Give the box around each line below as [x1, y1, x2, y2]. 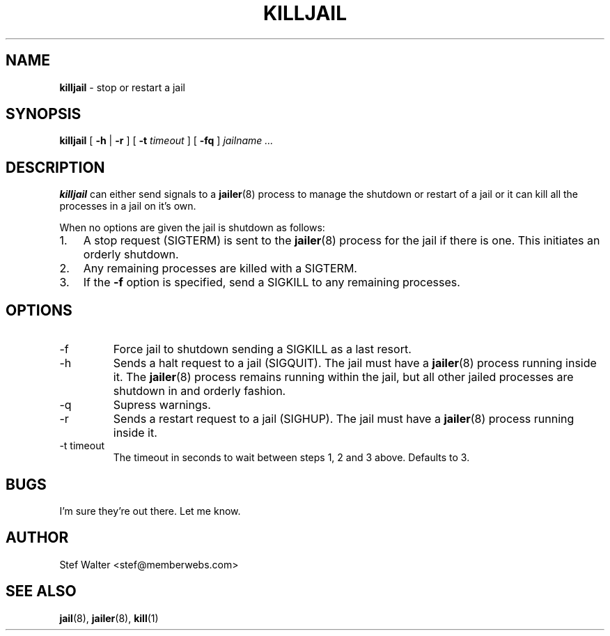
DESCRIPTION [6, 158, 105, 176]
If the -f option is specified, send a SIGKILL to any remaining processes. [83, 275, 460, 290]
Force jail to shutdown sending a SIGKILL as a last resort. [113, 342, 412, 357]
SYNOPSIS [6, 105, 81, 123]
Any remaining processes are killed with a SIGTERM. [83, 261, 357, 276]
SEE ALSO [6, 582, 77, 600]
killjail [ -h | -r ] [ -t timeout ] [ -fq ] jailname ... [59, 134, 274, 147]
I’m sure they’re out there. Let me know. [59, 504, 241, 517]
